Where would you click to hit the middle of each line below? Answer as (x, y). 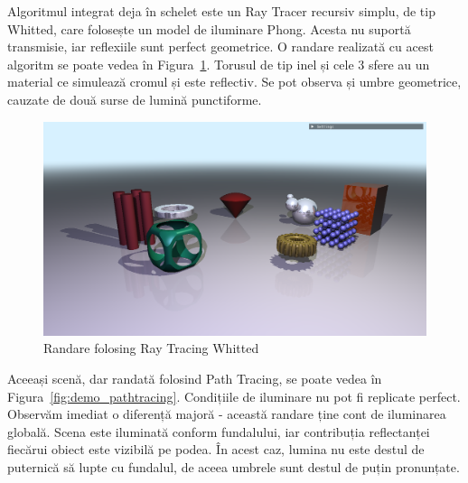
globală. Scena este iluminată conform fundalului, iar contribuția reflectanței (219, 431)
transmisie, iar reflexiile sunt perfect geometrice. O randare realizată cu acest (220, 46)
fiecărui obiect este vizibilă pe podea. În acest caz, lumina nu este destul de (216, 449)
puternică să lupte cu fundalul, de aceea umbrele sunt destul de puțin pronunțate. (234, 466)
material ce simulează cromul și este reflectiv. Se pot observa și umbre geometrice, (234, 82)
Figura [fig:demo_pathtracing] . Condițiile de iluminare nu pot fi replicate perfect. (234, 396)
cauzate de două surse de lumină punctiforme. (135, 99)
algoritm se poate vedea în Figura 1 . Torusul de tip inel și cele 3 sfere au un (219, 64)
